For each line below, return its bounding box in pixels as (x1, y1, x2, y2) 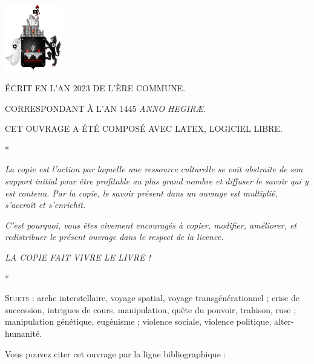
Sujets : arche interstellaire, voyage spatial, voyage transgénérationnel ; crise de (5, 291, 299, 304)
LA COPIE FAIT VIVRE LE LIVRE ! (5, 251, 151, 264)
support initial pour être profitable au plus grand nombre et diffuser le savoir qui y (5, 175, 309, 187)
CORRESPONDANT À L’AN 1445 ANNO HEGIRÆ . (5, 102, 206, 114)
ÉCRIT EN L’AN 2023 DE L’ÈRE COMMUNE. (5, 82, 186, 94)
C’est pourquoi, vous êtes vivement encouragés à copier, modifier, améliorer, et (5, 218, 297, 231)
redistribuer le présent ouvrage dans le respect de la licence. (5, 230, 224, 243)
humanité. (5, 327, 42, 339)
